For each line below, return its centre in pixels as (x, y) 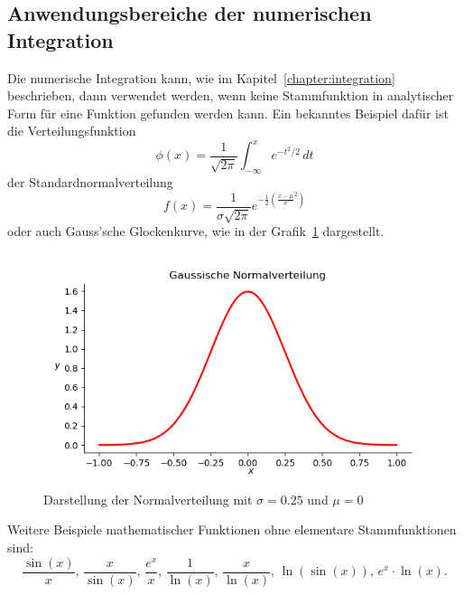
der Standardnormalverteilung (90, 182)
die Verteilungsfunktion (72, 131)
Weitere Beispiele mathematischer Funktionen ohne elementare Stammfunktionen (232, 529)
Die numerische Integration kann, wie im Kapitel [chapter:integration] (201, 77)
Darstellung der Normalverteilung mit (148, 499)
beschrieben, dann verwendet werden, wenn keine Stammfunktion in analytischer (231, 95)
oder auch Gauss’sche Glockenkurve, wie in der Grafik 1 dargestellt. (196, 231)
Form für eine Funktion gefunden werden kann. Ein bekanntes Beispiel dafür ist (228, 113)
